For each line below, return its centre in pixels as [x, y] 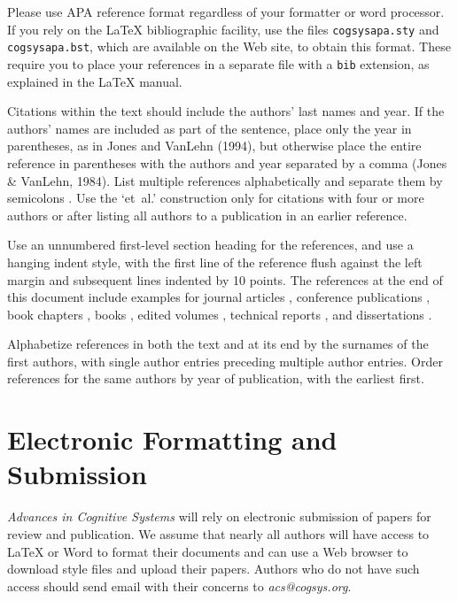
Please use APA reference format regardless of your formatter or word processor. [226, 12]
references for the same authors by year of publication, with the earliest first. [216, 378]
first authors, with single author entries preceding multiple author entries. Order [225, 361]
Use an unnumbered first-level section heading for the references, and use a [210, 245]
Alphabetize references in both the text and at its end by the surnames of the [218, 344]
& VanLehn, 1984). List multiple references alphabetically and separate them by [225, 180]
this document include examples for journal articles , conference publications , [219, 297]
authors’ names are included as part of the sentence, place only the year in [210, 128]
